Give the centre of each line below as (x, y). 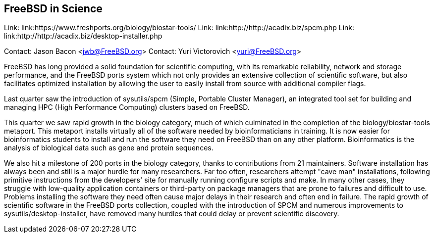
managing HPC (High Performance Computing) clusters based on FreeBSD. (127, 107)
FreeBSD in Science (53, 9)
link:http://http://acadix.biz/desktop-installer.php (83, 36)
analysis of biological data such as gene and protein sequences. (109, 148)
